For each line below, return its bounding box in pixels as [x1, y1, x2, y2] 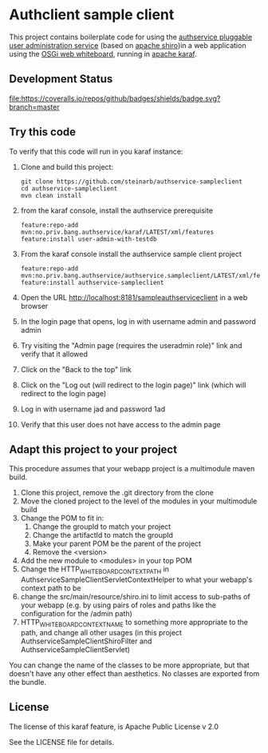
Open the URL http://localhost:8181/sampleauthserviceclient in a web [20, 292, 248, 302]
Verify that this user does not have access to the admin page [20, 419, 221, 429]
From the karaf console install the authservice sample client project [20, 249, 242, 258]
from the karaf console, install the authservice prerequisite [20, 206, 214, 215]
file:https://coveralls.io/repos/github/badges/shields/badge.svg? [9, 94, 221, 103]
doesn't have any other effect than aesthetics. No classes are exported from [9, 668, 260, 678]
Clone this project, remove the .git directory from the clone [20, 488, 214, 498]
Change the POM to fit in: [20, 514, 104, 523]
